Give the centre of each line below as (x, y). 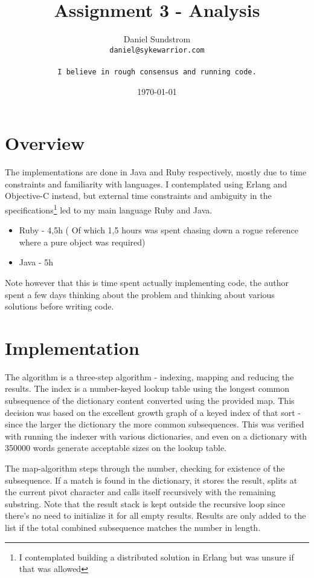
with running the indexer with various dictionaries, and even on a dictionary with (156, 436)
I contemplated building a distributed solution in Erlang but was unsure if (156, 557)
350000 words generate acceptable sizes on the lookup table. (116, 448)
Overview (45, 143)
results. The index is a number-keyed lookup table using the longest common (147, 388)
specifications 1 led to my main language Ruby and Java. (109, 209)
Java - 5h (36, 262)
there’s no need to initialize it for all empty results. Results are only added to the (155, 515)
